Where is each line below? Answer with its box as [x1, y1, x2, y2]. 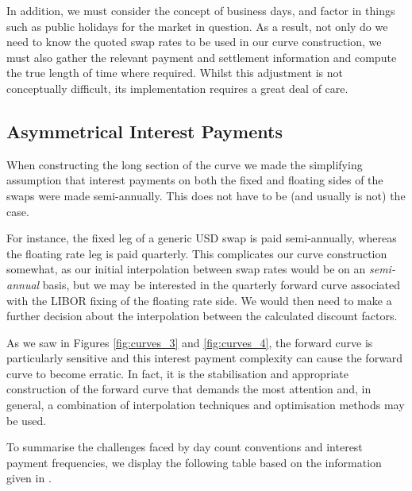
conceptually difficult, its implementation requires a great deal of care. [6, 79, 348, 96]
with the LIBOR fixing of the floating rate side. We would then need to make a [6, 292, 392, 308]
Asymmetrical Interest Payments [6, 118, 283, 143]
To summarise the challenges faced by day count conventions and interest [6, 439, 363, 455]
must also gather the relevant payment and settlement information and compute [6, 48, 397, 65]
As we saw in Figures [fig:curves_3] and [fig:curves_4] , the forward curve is [6, 334, 373, 350]
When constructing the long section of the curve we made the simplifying [6, 156, 363, 172]
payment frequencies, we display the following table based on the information [6, 454, 382, 470]
